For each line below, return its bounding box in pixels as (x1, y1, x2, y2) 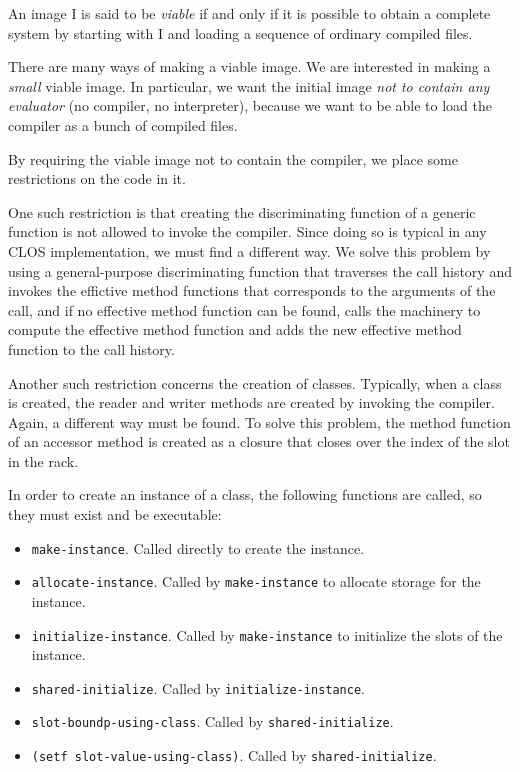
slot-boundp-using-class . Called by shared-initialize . (31, 711, 394, 732)
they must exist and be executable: (8, 504, 222, 525)
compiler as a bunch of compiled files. (8, 114, 238, 135)
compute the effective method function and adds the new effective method (8, 319, 462, 340)
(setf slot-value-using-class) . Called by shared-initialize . (31, 745, 437, 766)
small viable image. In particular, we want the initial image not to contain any (8, 75, 490, 96)
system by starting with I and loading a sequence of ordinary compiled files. (8, 22, 473, 43)
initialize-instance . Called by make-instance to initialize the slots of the (31, 624, 503, 645)
